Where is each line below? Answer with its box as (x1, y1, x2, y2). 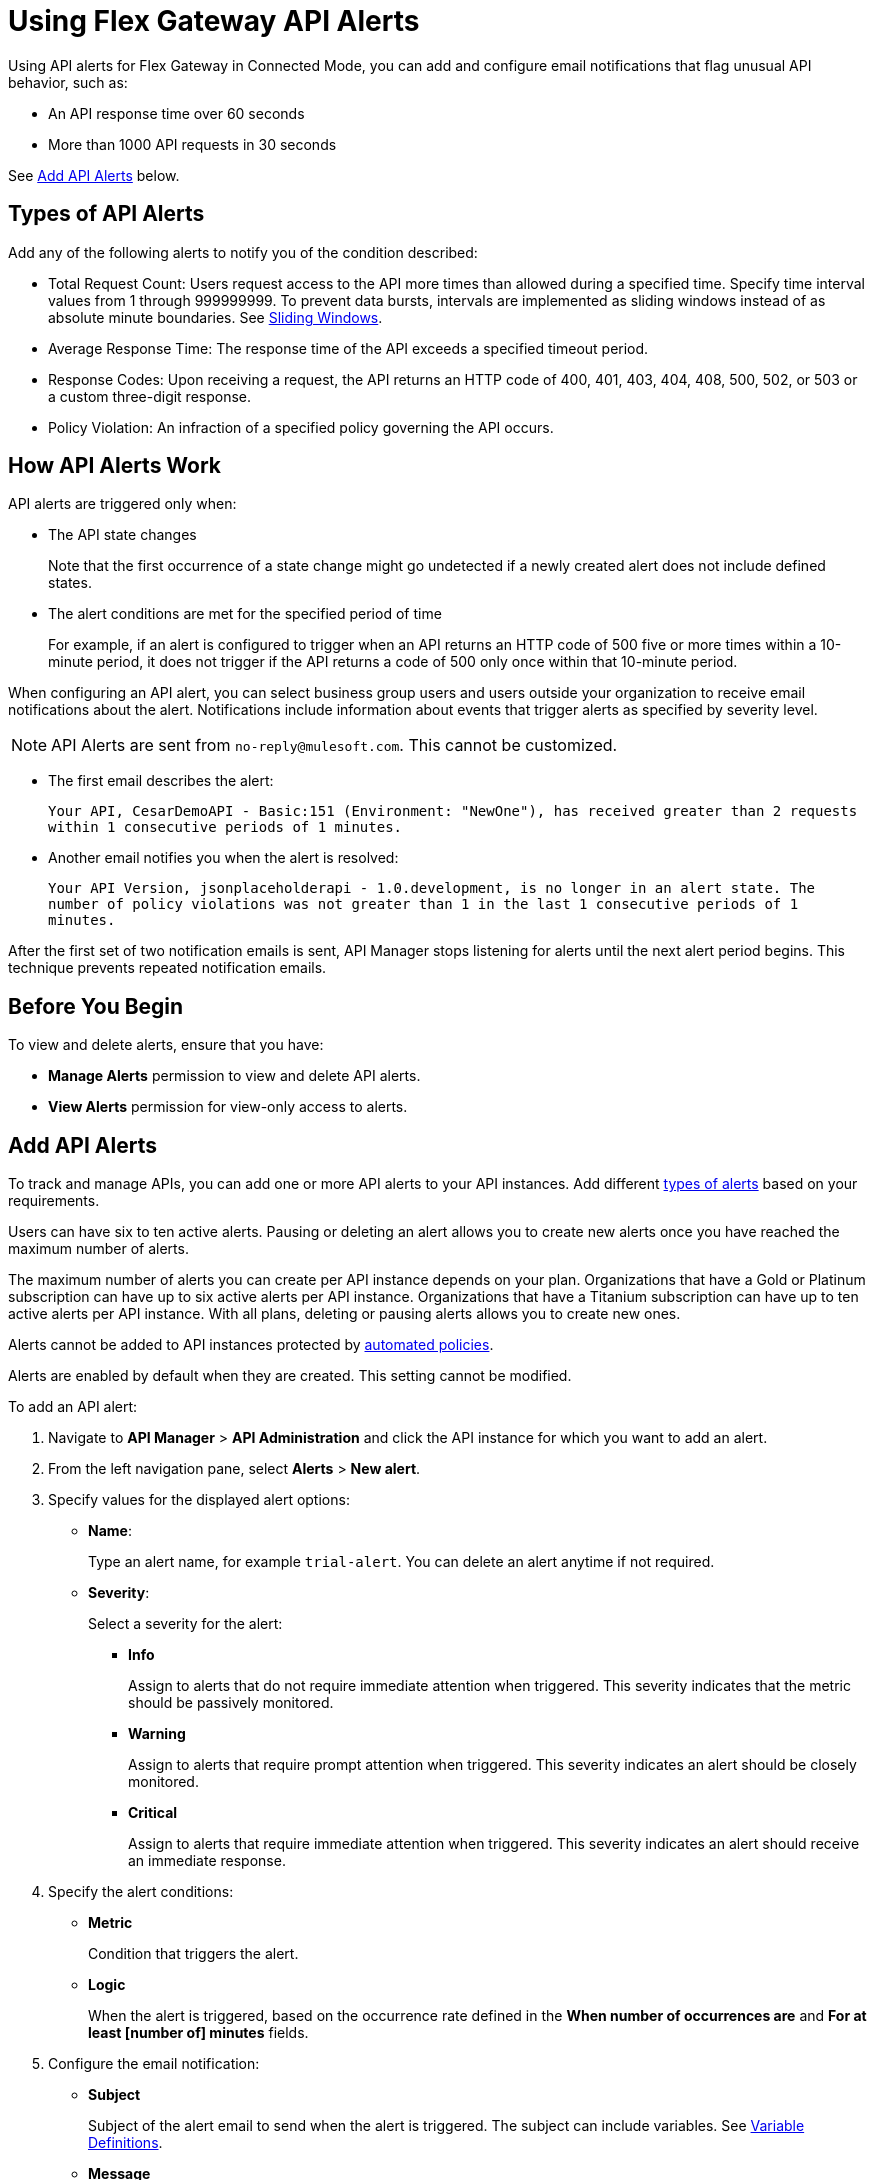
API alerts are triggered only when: (8, 495, 237, 513)
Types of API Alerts (8, 201, 205, 227)
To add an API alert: (8, 1398, 138, 1416)
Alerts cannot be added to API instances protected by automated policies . (8, 1336, 494, 1354)
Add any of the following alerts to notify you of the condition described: (8, 243, 478, 261)
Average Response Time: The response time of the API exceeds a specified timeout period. (48, 339, 649, 357)
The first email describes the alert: (48, 772, 274, 790)
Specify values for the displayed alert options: (48, 1491, 350, 1509)
